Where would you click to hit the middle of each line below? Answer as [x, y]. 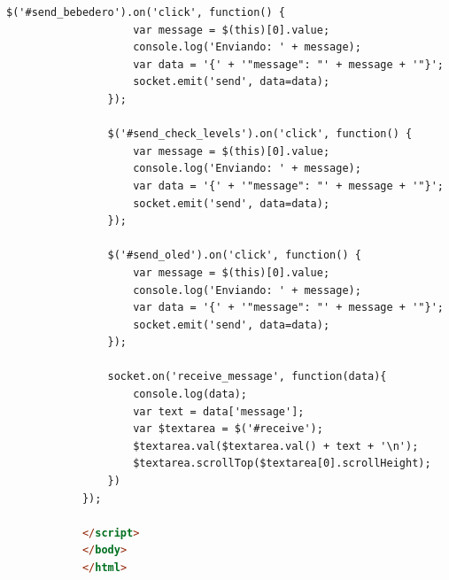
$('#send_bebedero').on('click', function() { [146, 12]
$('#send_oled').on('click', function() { [234, 255]
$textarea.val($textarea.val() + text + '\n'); [276, 446]
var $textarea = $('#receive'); [228, 429]
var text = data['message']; [219, 411]
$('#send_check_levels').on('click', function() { [260, 134]
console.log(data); [190, 394]
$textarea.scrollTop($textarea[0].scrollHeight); [282, 464]
